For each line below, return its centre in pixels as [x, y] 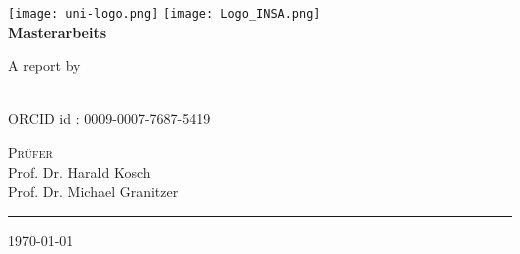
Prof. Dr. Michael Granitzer [93, 191]
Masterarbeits [57, 31]
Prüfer [30, 152]
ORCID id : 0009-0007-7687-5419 [109, 118]
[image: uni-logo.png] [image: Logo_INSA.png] [164, 14]
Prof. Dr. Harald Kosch [79, 171]
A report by [44, 65]
